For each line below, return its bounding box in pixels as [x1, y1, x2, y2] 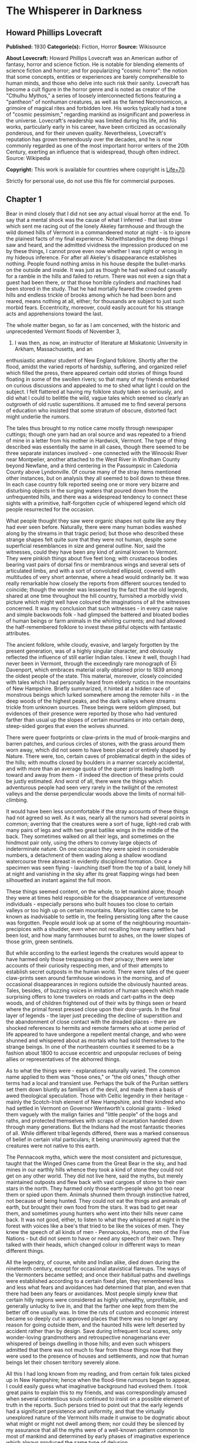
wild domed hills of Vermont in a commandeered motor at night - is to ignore [6, 228, 191, 236]
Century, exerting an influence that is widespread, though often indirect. [6, 148, 180, 155]
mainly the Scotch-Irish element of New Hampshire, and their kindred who [6, 1098, 186, 1105]
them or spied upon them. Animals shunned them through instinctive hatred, [6, 1191, 190, 1198]
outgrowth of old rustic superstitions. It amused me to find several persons [6, 400, 186, 407]
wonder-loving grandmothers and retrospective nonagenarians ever [6, 1334, 170, 1341]
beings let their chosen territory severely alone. [6, 1358, 121, 1366]
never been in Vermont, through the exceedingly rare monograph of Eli [6, 660, 177, 667]
